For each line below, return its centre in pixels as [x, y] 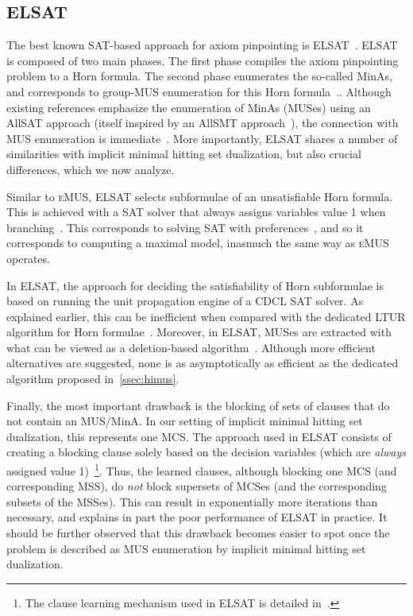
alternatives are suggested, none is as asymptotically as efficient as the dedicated [203, 363]
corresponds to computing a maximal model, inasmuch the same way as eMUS [198, 243]
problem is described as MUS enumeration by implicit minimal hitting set [186, 548]
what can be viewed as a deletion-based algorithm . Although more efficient [191, 347]
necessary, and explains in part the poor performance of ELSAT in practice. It [197, 517]
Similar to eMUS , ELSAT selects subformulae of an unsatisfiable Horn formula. [200, 196]
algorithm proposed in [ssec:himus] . [93, 379]
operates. [28, 258]
